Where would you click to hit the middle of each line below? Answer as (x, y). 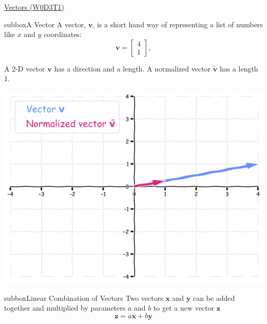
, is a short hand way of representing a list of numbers (178, 24)
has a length (239, 68)
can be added (214, 298)
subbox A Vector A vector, (45, 24)
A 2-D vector (25, 68)
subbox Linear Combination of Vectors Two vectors (84, 298)
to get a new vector (184, 308)
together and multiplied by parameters (65, 308)
